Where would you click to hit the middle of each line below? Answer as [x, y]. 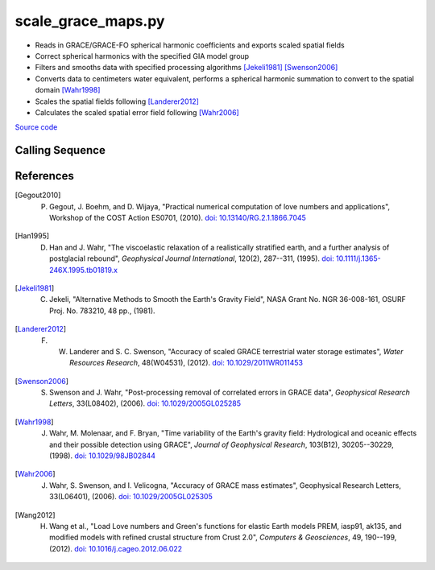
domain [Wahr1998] [68, 90]
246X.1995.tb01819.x [84, 270]
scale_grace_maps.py [90, 21]
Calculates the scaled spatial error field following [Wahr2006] [137, 112]
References [44, 176]
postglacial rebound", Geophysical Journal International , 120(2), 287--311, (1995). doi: [192, 258]
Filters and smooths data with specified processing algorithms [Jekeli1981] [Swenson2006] [186, 68]
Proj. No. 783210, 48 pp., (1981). [103, 311]
